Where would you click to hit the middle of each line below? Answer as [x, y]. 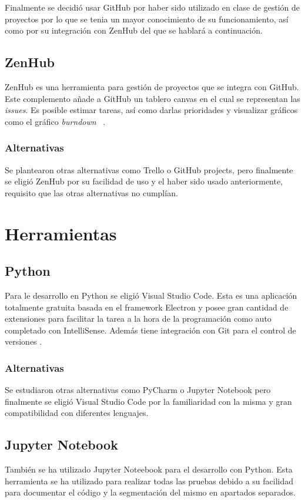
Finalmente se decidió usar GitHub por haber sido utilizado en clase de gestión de [152, 7]
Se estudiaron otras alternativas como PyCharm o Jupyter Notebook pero [138, 390]
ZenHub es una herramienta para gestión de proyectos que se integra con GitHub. [152, 86]
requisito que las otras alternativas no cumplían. [91, 192]
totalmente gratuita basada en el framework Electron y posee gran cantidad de [147, 307]
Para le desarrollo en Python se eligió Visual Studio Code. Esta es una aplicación [151, 295]
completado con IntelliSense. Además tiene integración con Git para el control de [150, 330]
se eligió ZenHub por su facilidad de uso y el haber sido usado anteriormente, [144, 181]
